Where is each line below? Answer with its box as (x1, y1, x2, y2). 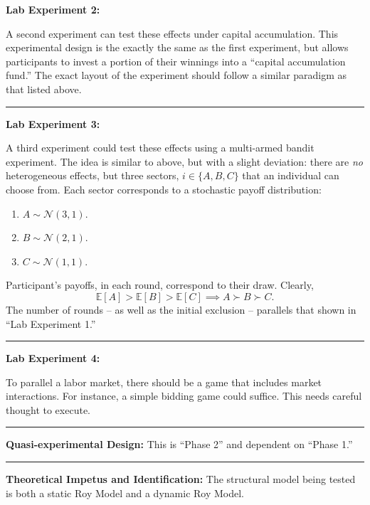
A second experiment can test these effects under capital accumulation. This (6, 26, 339, 41)
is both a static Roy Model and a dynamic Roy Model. (6, 485, 244, 500)
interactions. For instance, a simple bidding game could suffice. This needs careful (6, 388, 362, 403)
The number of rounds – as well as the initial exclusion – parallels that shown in (6, 302, 356, 317)
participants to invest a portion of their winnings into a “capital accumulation (6, 53, 346, 68)
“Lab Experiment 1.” (6, 316, 96, 331)
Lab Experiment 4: (6, 351, 100, 366)
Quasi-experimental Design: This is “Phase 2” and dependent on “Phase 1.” (6, 437, 353, 452)
